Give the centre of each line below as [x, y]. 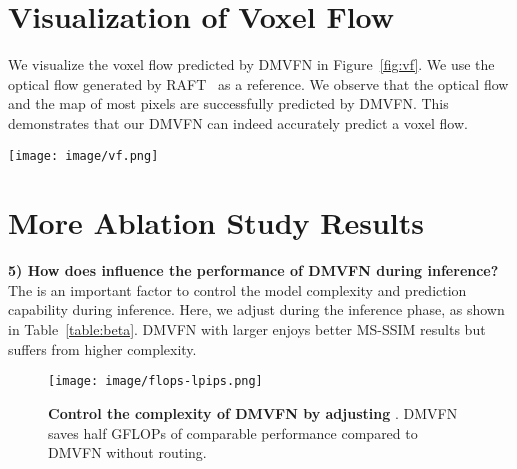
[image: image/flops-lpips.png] [155, 381]
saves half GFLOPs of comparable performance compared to [233, 432]
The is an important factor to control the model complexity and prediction [237, 289]
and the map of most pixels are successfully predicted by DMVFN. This [228, 103]
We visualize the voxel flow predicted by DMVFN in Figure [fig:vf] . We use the [251, 64]
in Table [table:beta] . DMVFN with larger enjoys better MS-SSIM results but [247, 329]
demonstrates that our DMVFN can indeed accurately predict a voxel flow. [238, 122]
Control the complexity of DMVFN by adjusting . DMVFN [253, 412]
